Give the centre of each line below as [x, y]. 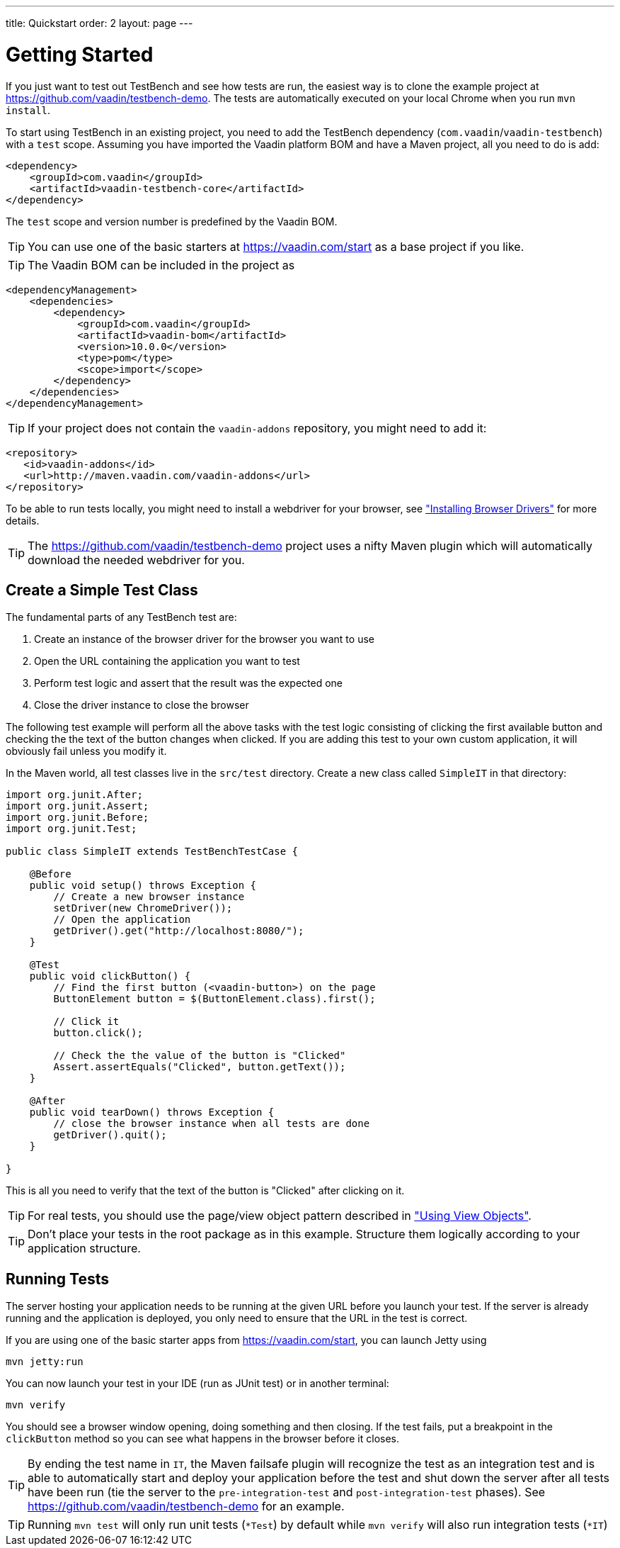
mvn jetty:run [45, 1362]
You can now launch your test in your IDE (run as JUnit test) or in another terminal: [197, 1384]
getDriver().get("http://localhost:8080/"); [179, 931]
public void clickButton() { [110, 976]
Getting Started [80, 54]
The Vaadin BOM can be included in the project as [161, 265]
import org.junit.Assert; [77, 806]
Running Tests [57, 1279]
